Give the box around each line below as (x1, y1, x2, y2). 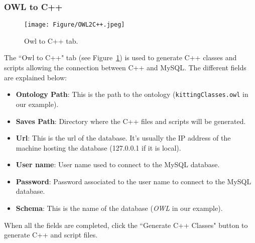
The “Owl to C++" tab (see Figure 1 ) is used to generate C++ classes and (4, 52, 237, 63)
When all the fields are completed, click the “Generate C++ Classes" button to (4, 219, 248, 230)
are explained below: (4, 72, 67, 82)
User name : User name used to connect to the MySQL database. (16, 159, 220, 170)
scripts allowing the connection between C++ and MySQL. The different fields (4, 62, 246, 73)
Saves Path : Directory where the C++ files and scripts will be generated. (16, 115, 246, 126)
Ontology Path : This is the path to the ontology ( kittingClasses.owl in (16, 89, 248, 99)
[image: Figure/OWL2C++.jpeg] (24, 21, 125, 29)
